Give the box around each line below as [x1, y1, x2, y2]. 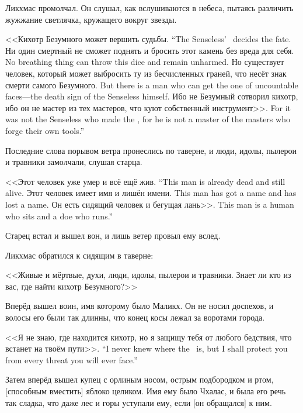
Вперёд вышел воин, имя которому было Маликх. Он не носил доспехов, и [5, 300, 274, 312]
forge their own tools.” [5, 124, 85, 136]
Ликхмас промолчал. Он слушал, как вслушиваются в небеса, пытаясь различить [5, 2, 294, 13]
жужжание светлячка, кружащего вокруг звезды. [5, 13, 177, 25]
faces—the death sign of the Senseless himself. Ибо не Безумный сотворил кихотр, [5, 90, 298, 102]
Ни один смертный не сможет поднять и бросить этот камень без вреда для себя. [5, 44, 294, 56]
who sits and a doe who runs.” [5, 209, 113, 222]
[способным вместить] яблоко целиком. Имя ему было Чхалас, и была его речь [5, 385, 286, 397]
